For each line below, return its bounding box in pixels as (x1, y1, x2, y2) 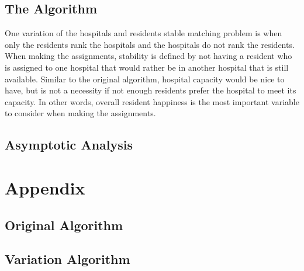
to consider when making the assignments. (5, 107, 156, 119)
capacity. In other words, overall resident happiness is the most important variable (5, 95, 299, 107)
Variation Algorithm (5, 250, 130, 268)
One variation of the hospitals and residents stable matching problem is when (5, 27, 282, 39)
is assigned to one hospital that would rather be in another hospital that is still (5, 61, 289, 73)
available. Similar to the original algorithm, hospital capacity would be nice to (5, 72, 285, 85)
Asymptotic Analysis (5, 135, 133, 154)
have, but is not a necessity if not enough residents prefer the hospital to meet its (5, 84, 296, 96)
